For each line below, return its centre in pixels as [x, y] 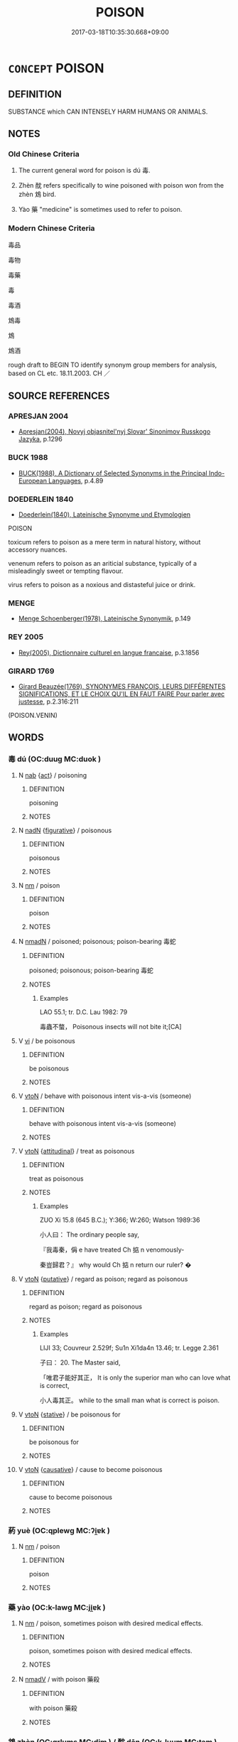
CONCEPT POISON [56, 68]
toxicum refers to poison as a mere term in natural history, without [104, 542]
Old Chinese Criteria [44, 154]
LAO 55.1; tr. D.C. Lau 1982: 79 [83, 1012]
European [32, 480]
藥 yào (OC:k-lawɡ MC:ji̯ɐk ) [57, 1607]
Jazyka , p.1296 [40, 439]
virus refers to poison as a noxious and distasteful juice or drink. [102, 585]
